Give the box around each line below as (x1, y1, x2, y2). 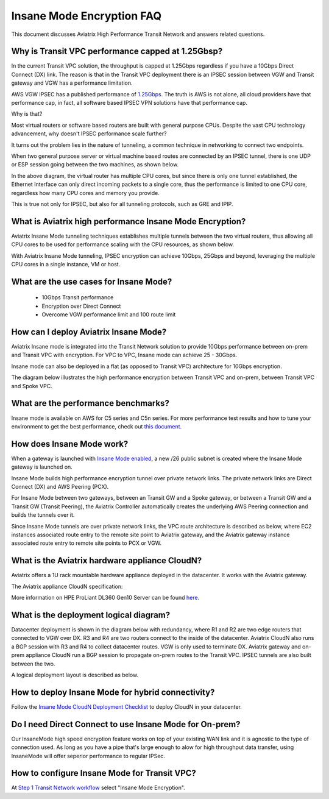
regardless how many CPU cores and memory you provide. (11, 189, 160, 196)
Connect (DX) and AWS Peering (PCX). (11, 483, 109, 491)
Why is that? (11, 110, 43, 118)
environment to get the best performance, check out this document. (11, 422, 182, 430)
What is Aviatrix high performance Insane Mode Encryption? (11, 216, 246, 227)
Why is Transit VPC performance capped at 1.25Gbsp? (11, 46, 223, 57)
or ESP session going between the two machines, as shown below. (11, 161, 179, 168)
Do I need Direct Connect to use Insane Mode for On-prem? (11, 719, 241, 730)
